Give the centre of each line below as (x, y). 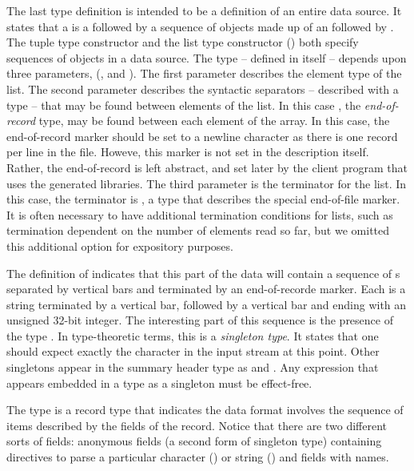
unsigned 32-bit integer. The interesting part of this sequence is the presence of (200, 320)
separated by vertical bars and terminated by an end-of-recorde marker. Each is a (206, 289)
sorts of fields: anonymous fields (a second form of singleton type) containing (194, 441)
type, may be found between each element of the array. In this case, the (214, 121)
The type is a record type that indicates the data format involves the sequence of (205, 410)
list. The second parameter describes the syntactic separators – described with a (203, 89)
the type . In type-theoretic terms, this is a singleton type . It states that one (193, 335)
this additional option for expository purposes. (120, 246)
